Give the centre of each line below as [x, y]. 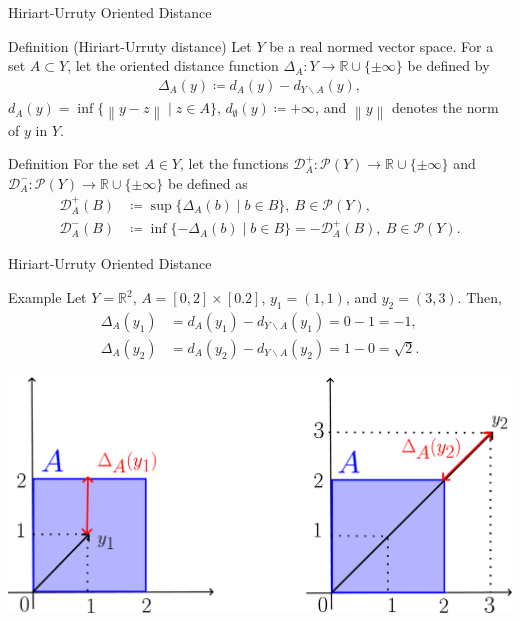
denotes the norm [445, 107]
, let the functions [234, 163]
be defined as [207, 182]
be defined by [448, 65]
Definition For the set [74, 163]
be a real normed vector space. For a [381, 45]
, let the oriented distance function [173, 65]
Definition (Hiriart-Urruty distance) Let [130, 45]
